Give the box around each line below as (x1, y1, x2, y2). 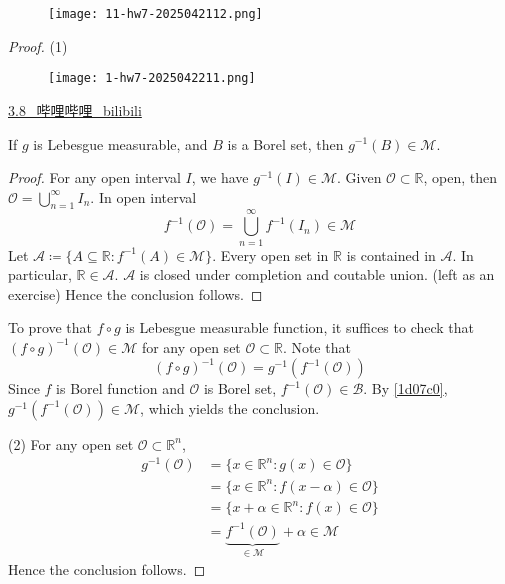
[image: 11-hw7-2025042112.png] (48, 7, 263, 21)
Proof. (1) (8, 35, 68, 56)
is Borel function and (56, 378, 185, 399)
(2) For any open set (8, 433, 134, 454)
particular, (8, 264, 72, 285)
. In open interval (90, 186, 197, 207)
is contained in (346, 244, 436, 265)
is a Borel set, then (227, 133, 344, 154)
